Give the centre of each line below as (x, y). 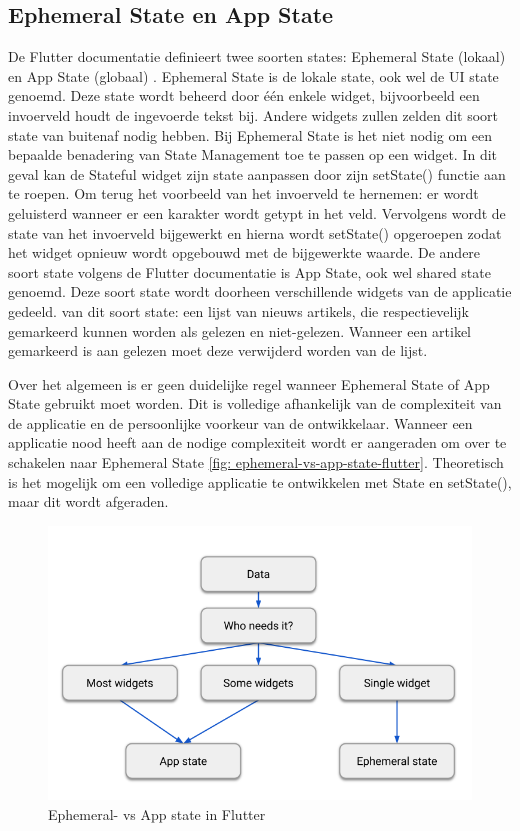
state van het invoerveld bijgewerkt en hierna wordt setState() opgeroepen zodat (255, 232)
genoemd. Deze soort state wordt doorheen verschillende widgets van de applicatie (260, 291)
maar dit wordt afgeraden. (88, 501)
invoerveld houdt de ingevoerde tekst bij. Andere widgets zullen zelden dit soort (253, 114)
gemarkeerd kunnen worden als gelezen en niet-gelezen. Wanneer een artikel (240, 330)
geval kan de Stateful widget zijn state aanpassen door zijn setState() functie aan (257, 173)
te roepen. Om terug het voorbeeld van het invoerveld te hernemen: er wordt (243, 193)
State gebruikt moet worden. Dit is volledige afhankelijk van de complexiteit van (255, 403)
